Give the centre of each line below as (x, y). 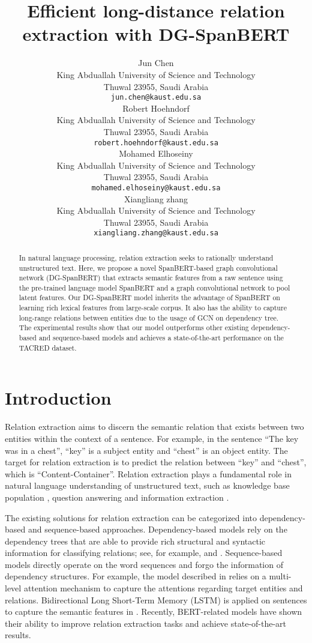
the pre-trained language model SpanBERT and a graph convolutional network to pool (154, 287)
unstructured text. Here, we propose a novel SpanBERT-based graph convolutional (148, 267)
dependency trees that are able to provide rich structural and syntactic (135, 541)
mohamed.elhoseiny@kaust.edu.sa (156, 188)
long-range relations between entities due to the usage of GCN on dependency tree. (149, 317)
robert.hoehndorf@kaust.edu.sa (156, 143)
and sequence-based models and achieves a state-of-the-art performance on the (161, 338)
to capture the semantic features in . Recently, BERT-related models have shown (154, 611)
